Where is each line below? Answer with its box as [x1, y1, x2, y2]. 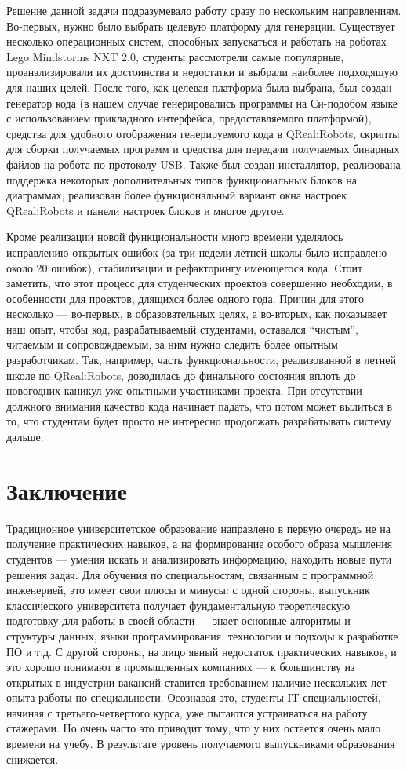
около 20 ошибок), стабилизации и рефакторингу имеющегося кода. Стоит [6, 259, 363, 276]
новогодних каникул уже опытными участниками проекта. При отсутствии [6, 382, 362, 399]
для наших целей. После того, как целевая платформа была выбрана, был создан [6, 78, 392, 95]
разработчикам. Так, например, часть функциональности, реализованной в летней [6, 352, 396, 368]
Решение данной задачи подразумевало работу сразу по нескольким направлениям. [6, 2, 402, 18]
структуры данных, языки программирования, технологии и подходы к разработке [6, 627, 398, 644]
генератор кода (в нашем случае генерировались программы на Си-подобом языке [6, 94, 398, 111]
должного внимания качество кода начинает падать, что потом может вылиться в [6, 397, 393, 414]
